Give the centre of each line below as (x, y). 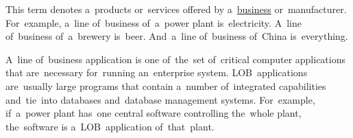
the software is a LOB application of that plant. (110, 126)
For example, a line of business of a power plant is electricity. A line (154, 22)
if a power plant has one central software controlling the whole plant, (154, 113)
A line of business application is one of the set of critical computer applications (176, 59)
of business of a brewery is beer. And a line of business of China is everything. (177, 36)
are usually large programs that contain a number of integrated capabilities (166, 85)
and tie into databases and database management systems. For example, (160, 99)
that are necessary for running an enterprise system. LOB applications (157, 72)
